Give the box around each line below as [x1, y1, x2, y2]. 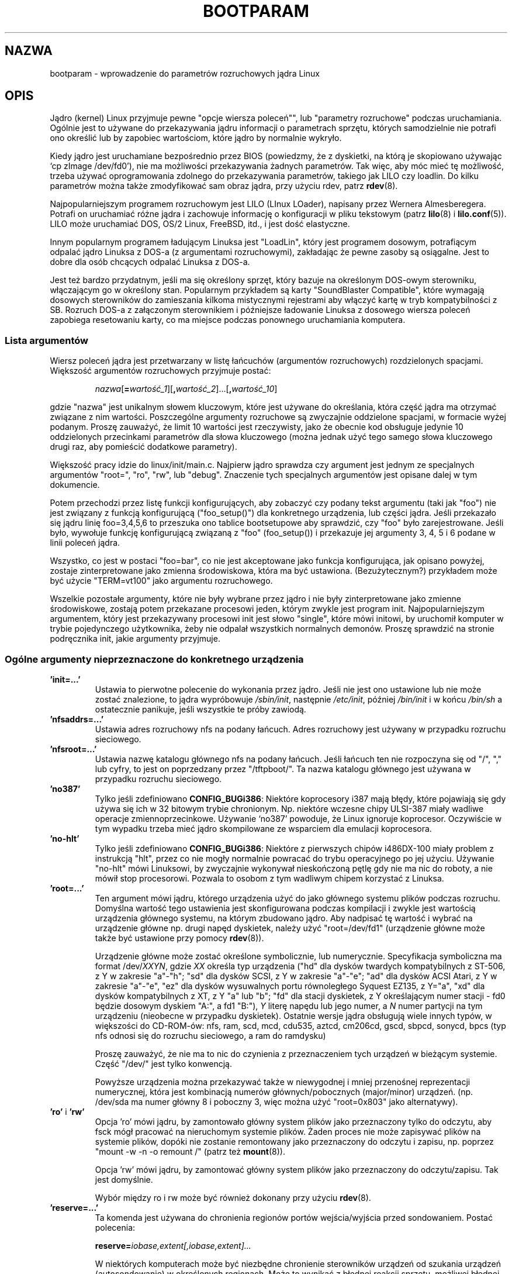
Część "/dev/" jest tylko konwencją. [95, 1058, 232, 1069]
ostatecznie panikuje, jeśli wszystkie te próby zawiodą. [95, 704, 306, 714]
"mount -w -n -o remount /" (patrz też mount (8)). [95, 1146, 285, 1156]
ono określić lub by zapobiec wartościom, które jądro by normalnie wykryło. [50, 133, 342, 143]
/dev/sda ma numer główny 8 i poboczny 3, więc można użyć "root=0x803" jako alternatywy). [95, 1096, 458, 1107]
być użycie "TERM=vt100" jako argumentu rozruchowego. [50, 576, 273, 586]
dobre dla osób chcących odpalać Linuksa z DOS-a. [50, 257, 250, 267]
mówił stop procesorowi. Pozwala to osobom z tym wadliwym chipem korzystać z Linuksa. [95, 873, 444, 883]
